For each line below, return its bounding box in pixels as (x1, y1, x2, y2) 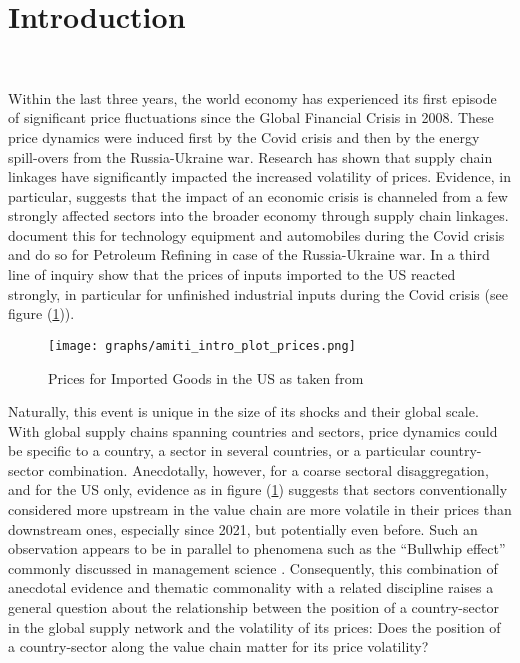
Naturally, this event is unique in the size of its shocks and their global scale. (8, 401, 479, 422)
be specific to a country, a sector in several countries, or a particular (8, 440, 426, 461)
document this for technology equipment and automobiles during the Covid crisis (8, 224, 505, 245)
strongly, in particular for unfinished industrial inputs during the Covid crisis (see (8, 283, 508, 304)
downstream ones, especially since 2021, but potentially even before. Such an (8, 518, 478, 539)
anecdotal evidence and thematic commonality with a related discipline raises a (8, 577, 494, 598)
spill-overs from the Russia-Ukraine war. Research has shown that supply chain (8, 146, 493, 167)
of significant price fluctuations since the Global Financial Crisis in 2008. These (8, 107, 494, 128)
